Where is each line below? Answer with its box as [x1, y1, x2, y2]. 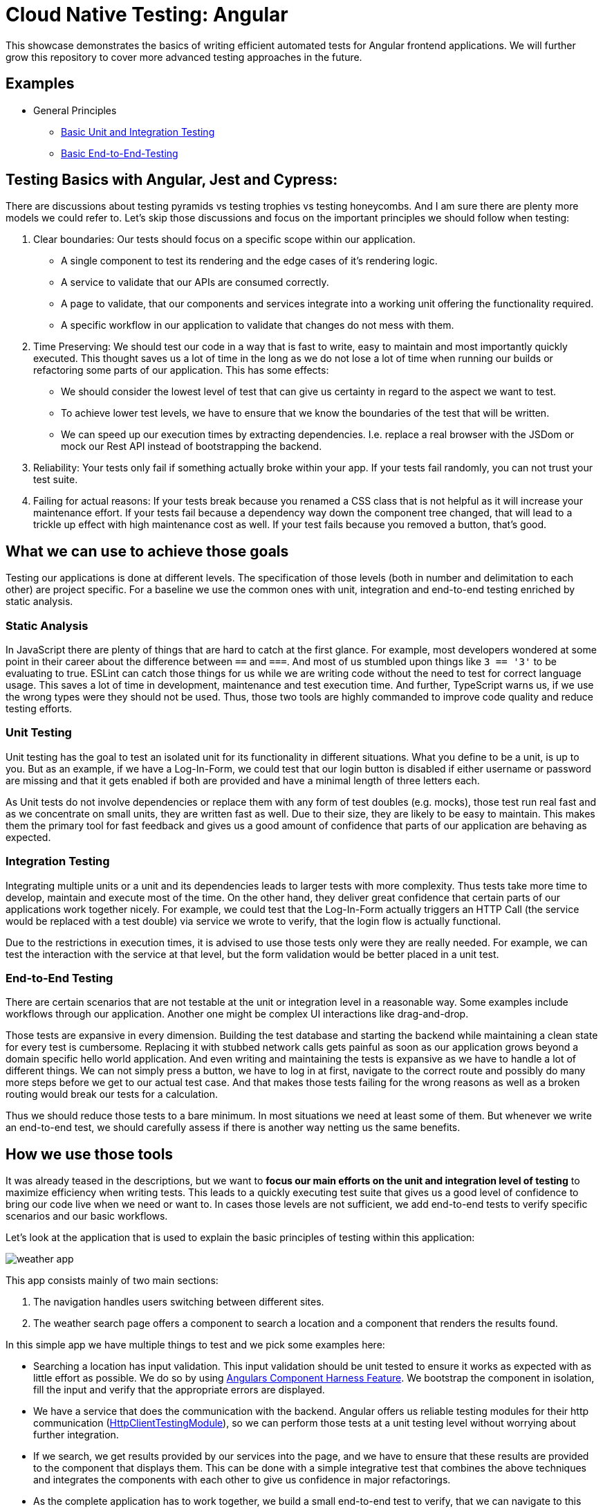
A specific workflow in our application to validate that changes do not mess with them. [61, 319, 454, 332]
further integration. [33, 1429, 119, 1441]
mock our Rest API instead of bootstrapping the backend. [61, 440, 322, 453]
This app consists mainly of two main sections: [6, 1274, 219, 1287]
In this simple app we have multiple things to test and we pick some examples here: [6, 1339, 385, 1351]
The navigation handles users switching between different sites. [33, 1296, 324, 1308]
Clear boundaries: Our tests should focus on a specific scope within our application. [33, 233, 416, 246]
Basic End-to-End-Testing [61, 147, 178, 159]
